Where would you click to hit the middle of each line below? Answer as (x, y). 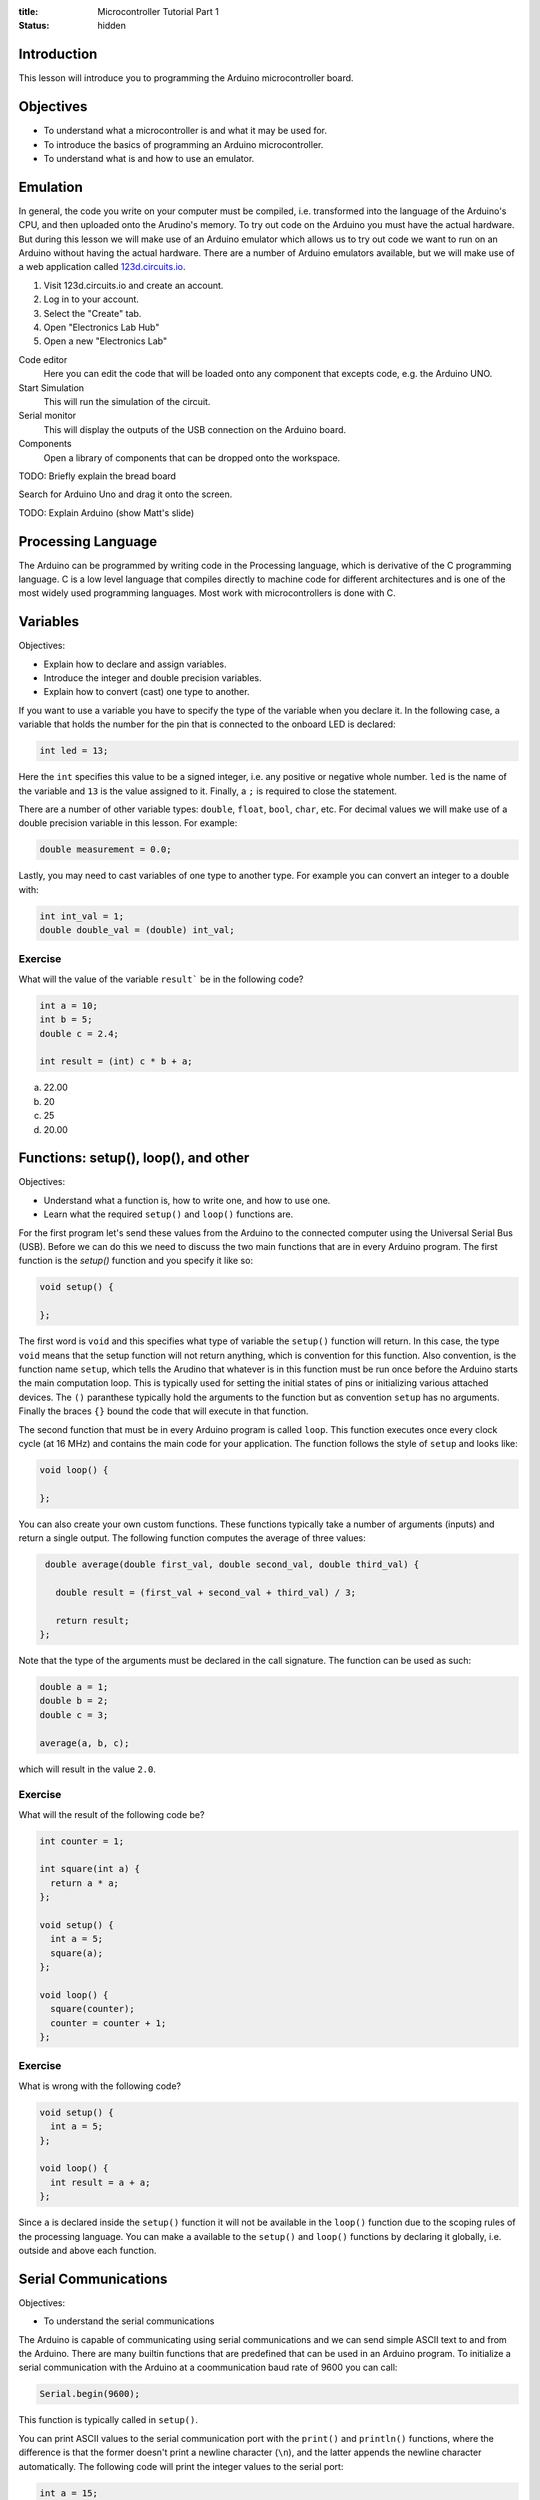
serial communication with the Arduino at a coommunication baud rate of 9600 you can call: (208, 2367)
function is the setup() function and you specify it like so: (136, 1261)
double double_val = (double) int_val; (137, 930)
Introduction (58, 54)
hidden (112, 26)
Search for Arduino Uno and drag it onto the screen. (125, 494)
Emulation (51, 186)
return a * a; (85, 1883)
